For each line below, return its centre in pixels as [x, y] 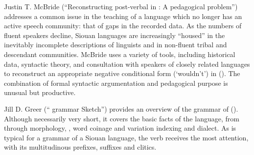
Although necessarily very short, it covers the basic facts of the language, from [122, 118]
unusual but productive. [40, 92]
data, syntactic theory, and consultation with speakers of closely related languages [127, 64]
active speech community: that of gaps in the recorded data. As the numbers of [123, 26]
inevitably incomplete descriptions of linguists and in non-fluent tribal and [115, 45]
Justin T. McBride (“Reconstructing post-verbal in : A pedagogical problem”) [121, 6]
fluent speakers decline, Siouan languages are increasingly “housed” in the [115, 35]
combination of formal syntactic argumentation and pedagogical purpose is [116, 83]
